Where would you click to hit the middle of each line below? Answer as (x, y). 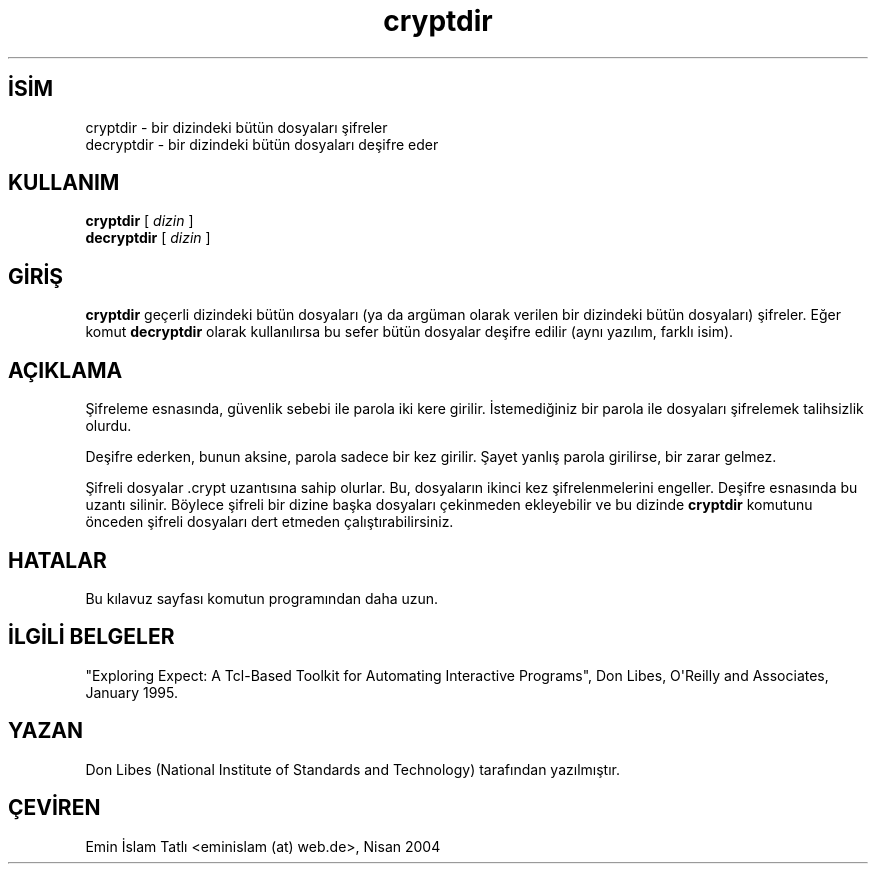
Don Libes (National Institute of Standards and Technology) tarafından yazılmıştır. (352, 769)
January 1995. (131, 692)
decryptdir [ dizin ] (148, 238)
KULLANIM (64, 183)
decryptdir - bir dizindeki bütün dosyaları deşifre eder (262, 144)
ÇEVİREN (54, 808)
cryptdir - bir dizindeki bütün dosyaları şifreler (236, 127)
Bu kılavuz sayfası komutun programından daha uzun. (262, 598)
